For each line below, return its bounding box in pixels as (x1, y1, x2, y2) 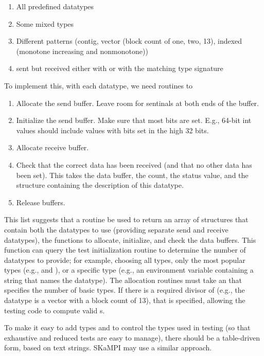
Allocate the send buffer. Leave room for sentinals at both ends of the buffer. (16, 97, 259, 108)
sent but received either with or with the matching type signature (16, 63, 223, 74)
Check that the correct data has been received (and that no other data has (16, 159, 252, 170)
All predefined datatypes (16, 1, 94, 11)
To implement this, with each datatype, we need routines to (4, 80, 193, 91)
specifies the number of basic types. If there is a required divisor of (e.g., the (4, 284, 245, 295)
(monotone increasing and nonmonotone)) (16, 45, 148, 56)
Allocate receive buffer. (16, 142, 89, 153)
